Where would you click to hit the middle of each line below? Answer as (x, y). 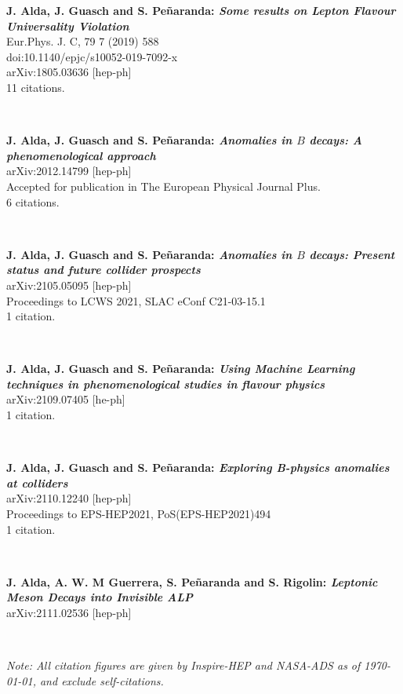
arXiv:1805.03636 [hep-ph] (69, 72)
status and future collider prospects (103, 270)
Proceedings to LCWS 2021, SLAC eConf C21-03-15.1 (136, 300)
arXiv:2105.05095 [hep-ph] (69, 285)
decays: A (336, 140)
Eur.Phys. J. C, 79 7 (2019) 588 (83, 41)
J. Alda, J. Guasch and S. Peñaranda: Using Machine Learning (181, 369)
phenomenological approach (81, 155)
